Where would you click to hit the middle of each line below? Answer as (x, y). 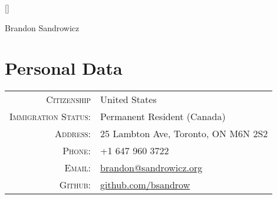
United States (128, 99)
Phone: (77, 151)
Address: (73, 134)
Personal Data (64, 68)
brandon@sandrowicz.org (151, 168)
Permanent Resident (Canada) (163, 117)
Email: (78, 168)
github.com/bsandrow (145, 185)
